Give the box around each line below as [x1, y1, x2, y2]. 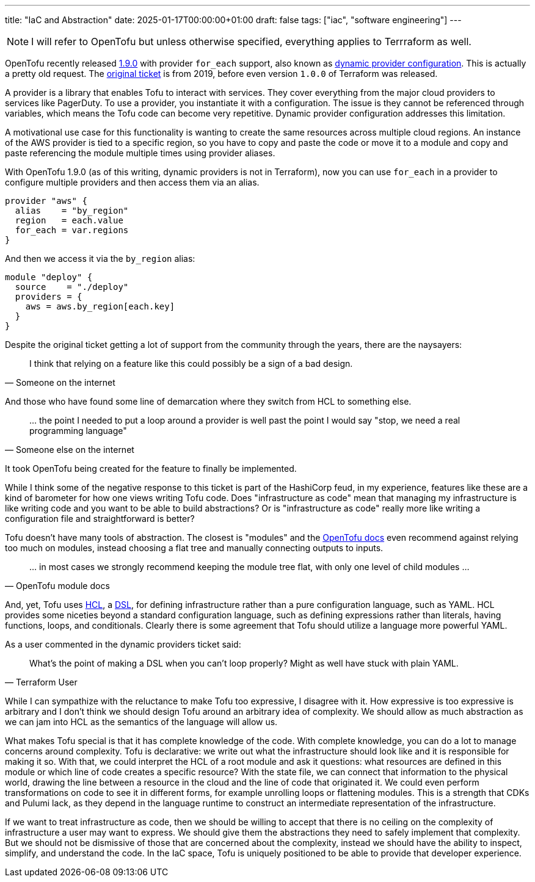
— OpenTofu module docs [5, 580, 110, 591]
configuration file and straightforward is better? [5, 513, 195, 524]
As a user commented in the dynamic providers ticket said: [5, 639, 241, 649]
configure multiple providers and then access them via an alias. [5, 177, 260, 187]
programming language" [29, 425, 127, 436]
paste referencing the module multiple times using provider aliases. [5, 148, 275, 158]
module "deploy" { [5, 272, 93, 282]
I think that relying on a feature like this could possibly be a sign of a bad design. [29, 358, 353, 369]
